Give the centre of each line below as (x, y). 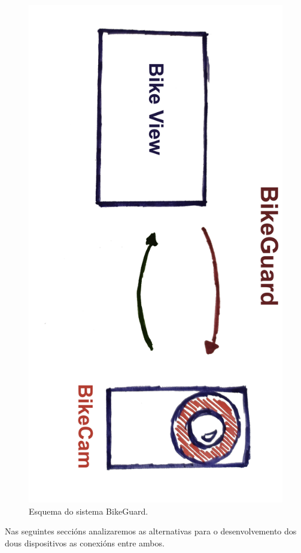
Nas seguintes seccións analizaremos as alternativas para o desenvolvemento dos (151, 531)
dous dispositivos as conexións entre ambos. (85, 543)
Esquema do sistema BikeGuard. (89, 511)
